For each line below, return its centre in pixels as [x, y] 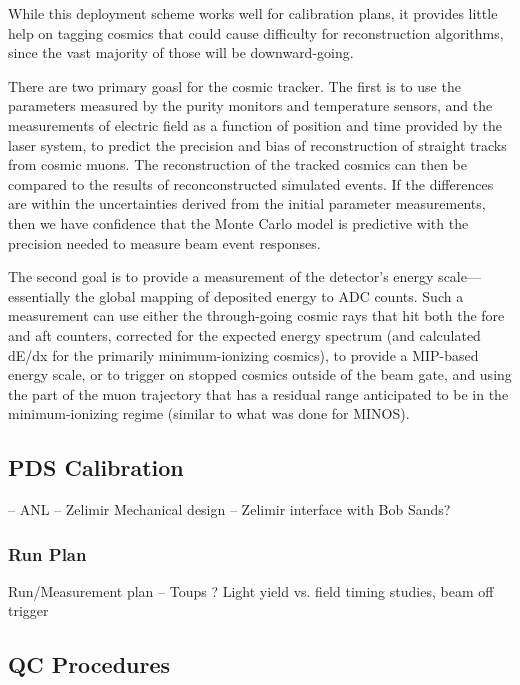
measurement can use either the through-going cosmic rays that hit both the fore [256, 315]
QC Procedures [89, 664]
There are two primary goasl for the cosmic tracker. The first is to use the [234, 85]
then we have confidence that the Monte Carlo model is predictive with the [238, 222]
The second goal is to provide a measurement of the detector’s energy [221, 276]
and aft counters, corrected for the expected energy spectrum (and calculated [244, 334]
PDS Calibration [96, 467]
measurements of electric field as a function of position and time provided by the [255, 124]
